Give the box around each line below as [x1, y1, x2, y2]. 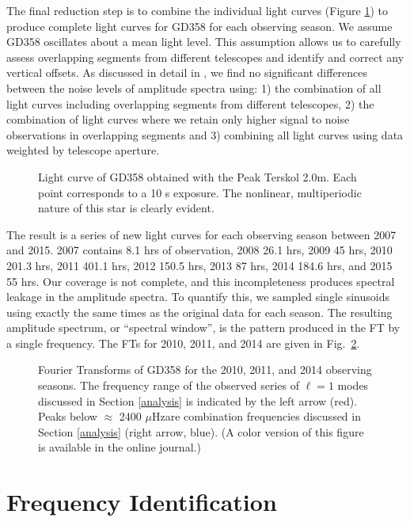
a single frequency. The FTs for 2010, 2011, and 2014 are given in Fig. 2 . [6, 334, 360, 351]
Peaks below [38, 408, 97, 425]
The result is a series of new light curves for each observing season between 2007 [6, 226, 397, 242]
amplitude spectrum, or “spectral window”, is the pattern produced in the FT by [6, 319, 401, 336]
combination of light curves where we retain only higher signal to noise [6, 111, 350, 128]
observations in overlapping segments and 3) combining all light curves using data [6, 126, 404, 143]
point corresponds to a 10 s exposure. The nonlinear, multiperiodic [38, 184, 362, 200]
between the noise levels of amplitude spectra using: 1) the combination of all [6, 79, 382, 96]
